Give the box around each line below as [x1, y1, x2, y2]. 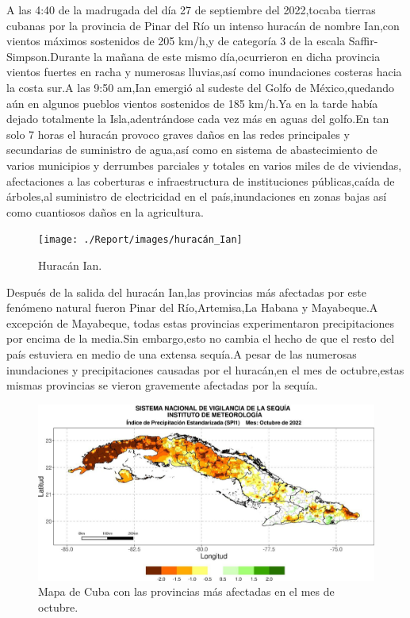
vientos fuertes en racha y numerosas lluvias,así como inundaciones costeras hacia [6, 63, 402, 80]
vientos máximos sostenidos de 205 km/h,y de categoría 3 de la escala [6, 33, 346, 49]
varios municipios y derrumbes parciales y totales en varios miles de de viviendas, [6, 156, 402, 173]
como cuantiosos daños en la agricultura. [6, 203, 204, 220]
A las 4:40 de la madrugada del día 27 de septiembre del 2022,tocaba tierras [6, 2, 376, 17]
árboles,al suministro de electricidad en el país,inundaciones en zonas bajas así [6, 188, 387, 205]
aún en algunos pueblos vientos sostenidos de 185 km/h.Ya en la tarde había [6, 94, 378, 111]
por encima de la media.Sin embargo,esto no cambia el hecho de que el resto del [6, 330, 395, 347]
